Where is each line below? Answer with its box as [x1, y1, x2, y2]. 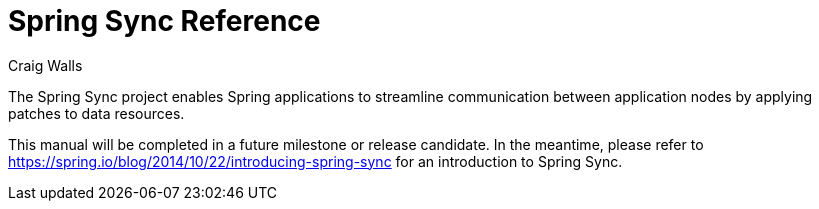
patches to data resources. [8, 104, 185, 122]
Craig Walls [8, 56, 83, 74]
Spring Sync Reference [8, 4, 321, 38]
